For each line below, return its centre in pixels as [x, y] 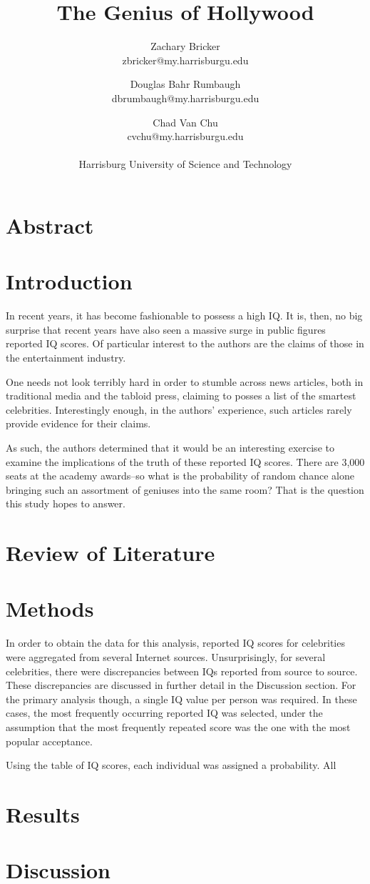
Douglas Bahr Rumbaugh [185, 84]
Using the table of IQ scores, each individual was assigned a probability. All [171, 765]
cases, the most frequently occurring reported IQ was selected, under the [164, 713]
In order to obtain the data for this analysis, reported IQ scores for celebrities [175, 643]
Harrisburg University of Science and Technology [185, 164]
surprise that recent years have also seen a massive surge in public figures [166, 329]
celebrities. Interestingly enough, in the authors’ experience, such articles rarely [179, 409]
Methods [50, 609]
